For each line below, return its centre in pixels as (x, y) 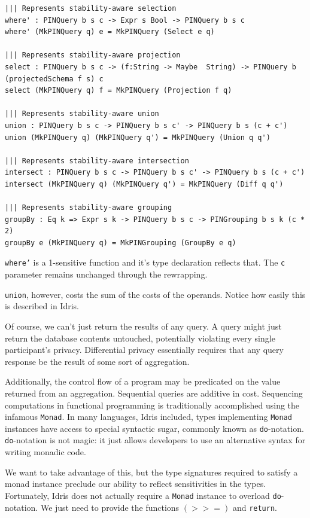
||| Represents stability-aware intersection (97, 161)
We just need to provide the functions (110, 507)
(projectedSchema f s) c (54, 79)
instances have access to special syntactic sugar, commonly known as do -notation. (154, 428)
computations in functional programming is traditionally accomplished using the (152, 405)
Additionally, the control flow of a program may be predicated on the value (143, 381)
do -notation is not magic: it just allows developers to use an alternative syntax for (155, 440)
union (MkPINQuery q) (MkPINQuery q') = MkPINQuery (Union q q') (138, 137)
